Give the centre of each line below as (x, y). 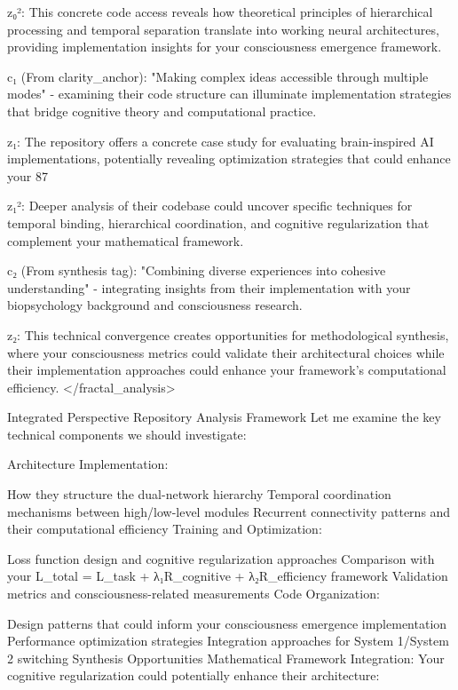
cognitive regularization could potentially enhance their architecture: (193, 675)
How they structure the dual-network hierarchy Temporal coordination (199, 494)
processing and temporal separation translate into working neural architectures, (223, 29)
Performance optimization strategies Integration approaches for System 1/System (228, 641)
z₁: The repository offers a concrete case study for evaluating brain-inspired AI (221, 141)
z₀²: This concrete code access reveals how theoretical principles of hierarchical (220, 12)
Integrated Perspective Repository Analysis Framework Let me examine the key (224, 417)
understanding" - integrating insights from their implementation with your (209, 287)
